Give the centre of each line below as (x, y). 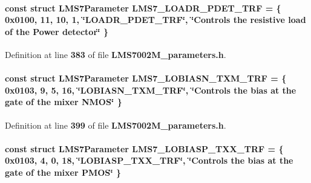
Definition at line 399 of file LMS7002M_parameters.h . (116, 125)
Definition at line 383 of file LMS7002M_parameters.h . (116, 54)
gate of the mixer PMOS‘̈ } (63, 172)
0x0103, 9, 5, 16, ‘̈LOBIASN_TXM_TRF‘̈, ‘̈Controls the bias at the (151, 90)
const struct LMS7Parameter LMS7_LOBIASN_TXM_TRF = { (146, 78)
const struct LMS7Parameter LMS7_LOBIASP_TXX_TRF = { (144, 148)
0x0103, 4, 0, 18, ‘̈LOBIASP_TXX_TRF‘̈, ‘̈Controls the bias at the (149, 160)
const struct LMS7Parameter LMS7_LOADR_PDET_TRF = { (143, 8)
